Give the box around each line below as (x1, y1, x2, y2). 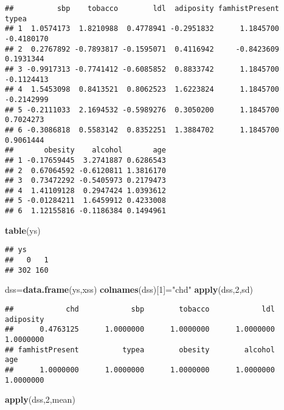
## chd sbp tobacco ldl (5, 304, 275, 313)
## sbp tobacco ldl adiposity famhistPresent (5, 4, 280, 13)
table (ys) (5, 224, 41, 236)
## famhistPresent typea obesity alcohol (5, 345, 275, 354)
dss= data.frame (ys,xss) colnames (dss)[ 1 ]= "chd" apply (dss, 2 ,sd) (5, 283, 254, 296)
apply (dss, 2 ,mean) (5, 393, 75, 406)
